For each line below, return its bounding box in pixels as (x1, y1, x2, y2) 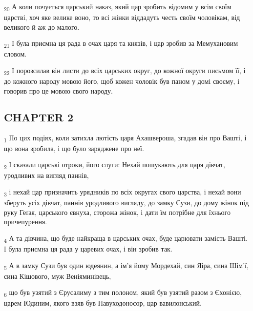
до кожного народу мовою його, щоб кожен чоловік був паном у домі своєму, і (4, 76, 240, 86)
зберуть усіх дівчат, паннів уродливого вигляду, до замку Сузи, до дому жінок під (4, 197, 249, 208)
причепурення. (4, 216, 47, 227)
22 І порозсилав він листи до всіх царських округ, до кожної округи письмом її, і (4, 65, 246, 77)
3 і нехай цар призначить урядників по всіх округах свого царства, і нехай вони (4, 186, 241, 198)
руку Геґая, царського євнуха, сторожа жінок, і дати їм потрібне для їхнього (4, 207, 231, 217)
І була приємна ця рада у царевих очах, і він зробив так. (4, 244, 172, 254)
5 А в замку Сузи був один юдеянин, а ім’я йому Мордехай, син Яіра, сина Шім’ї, (4, 260, 249, 272)
